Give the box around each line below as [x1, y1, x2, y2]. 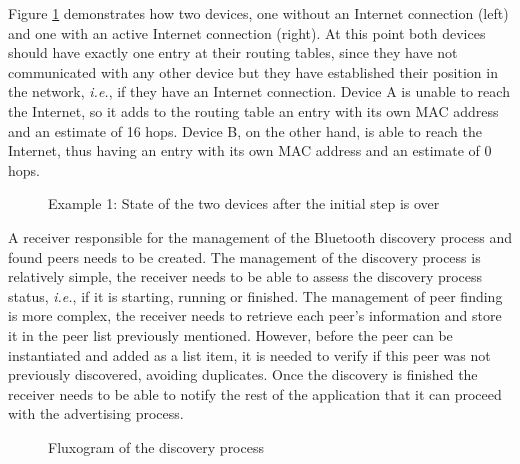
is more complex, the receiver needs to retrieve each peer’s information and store [8, 305, 502, 326]
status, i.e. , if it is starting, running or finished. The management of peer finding [8, 285, 503, 306]
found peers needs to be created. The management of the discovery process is [8, 246, 481, 267]
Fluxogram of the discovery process [48, 436, 264, 457]
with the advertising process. [8, 403, 184, 424]
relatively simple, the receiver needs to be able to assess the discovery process [8, 266, 483, 287]
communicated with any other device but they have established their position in [8, 61, 498, 82]
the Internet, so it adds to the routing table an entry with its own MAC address [8, 100, 499, 121]
